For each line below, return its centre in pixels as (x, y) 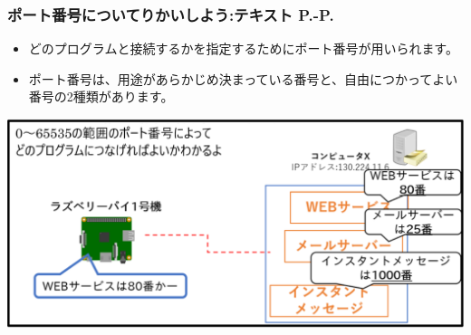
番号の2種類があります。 (101, 96)
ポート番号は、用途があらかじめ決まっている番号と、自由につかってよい (243, 78)
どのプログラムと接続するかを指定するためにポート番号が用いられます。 (243, 48)
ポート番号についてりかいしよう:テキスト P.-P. (171, 14)
